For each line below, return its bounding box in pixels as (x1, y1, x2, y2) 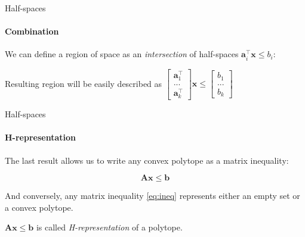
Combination (5, 25, 59, 38)
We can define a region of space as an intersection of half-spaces (5, 48, 239, 60)
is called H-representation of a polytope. (36, 221, 183, 233)
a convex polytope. (5, 201, 73, 213)
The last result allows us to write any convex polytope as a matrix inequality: (5, 154, 289, 166)
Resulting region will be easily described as (5, 77, 162, 89)
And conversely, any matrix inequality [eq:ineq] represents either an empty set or (5, 189, 300, 202)
